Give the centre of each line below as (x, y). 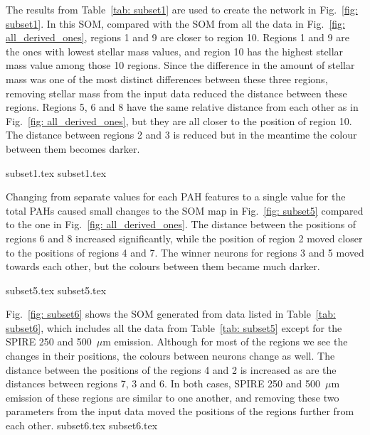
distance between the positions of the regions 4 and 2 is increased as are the (171, 369)
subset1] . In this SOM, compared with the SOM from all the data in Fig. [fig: (175, 23)
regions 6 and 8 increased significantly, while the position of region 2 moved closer (184, 238)
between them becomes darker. (73, 148)
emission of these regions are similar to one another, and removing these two (173, 397)
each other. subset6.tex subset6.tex (82, 425)
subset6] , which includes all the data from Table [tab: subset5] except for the (174, 327)
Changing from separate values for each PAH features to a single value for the (176, 197)
